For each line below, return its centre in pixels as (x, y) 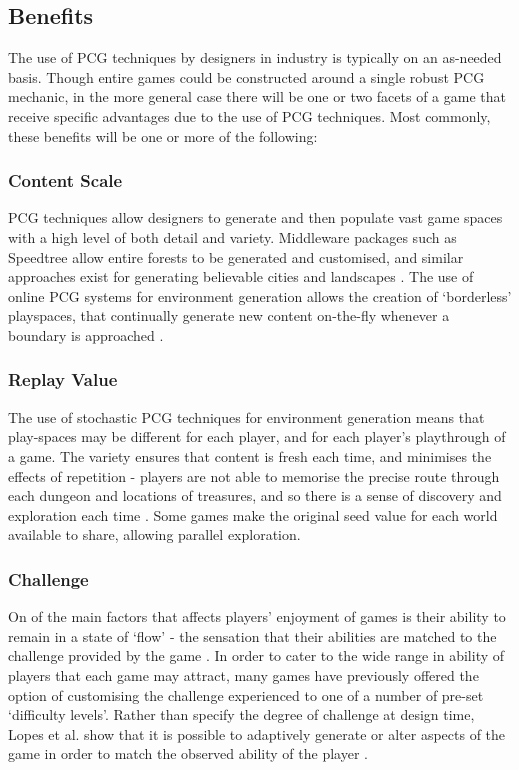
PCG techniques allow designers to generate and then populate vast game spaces (255, 217)
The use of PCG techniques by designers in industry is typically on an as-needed (255, 57)
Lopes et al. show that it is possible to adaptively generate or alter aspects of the (257, 733)
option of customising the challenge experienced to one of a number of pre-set (246, 694)
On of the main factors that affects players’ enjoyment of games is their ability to (257, 616)
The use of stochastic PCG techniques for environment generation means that (246, 416)
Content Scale (65, 180)
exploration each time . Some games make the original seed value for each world (253, 514)
